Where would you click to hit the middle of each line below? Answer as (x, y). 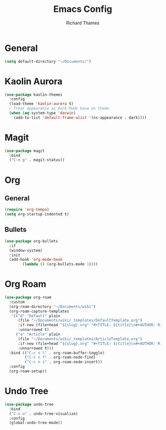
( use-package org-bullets (31, 241)
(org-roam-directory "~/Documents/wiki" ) (53, 306)
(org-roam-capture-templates (39, 311)
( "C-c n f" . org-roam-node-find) (60, 358)
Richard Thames (83, 23)
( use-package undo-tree (29, 404)
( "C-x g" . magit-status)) (37, 160)
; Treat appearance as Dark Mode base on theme (59, 108)
